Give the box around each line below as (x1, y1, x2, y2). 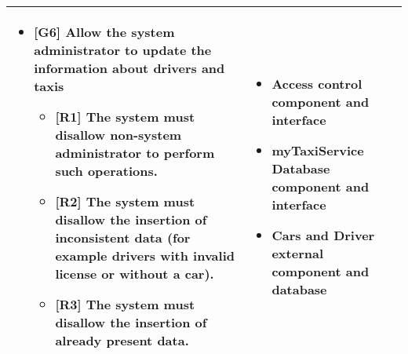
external (271, 243, 324, 262)
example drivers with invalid (55, 246, 235, 265)
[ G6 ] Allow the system (34, 23, 175, 41)
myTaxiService (271, 141, 364, 159)
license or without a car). (55, 265, 214, 283)
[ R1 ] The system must (55, 108, 195, 126)
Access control (271, 74, 362, 93)
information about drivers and (34, 59, 225, 77)
